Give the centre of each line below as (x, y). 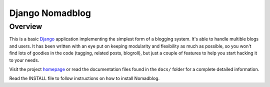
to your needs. (24, 60)
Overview (26, 26)
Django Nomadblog (50, 13)
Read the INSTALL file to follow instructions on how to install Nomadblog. (84, 78)
